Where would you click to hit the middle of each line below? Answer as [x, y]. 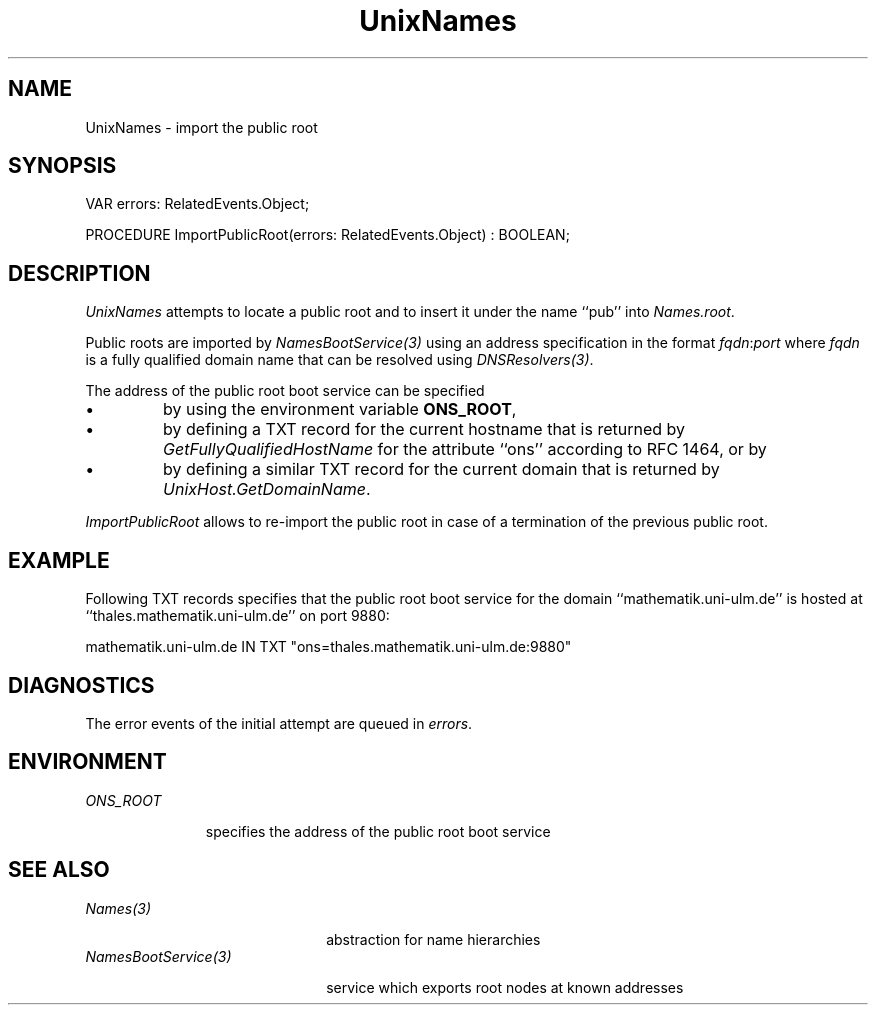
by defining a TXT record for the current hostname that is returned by [424, 429]
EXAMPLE [59, 560]
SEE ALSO [59, 870]
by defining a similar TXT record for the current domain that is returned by [441, 469]
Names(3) [118, 908]
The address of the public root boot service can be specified [285, 391]
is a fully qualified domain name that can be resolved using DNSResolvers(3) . [339, 360]
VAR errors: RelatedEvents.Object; [197, 204]
